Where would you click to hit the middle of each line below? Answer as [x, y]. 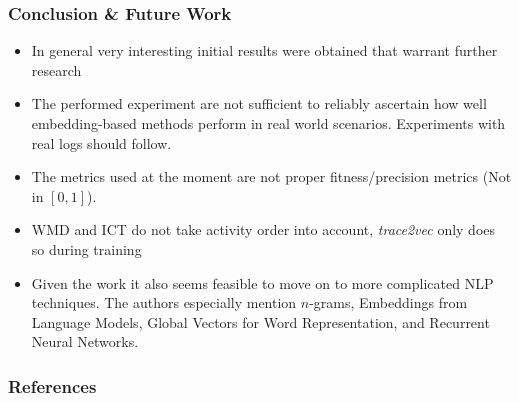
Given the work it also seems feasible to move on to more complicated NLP [262, 282]
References [52, 385]
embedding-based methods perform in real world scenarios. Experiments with [268, 123]
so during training [86, 248]
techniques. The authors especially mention [164, 302]
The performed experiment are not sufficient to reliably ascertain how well [259, 103]
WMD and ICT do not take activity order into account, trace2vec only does [263, 229]
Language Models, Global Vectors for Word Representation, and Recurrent [260, 321]
